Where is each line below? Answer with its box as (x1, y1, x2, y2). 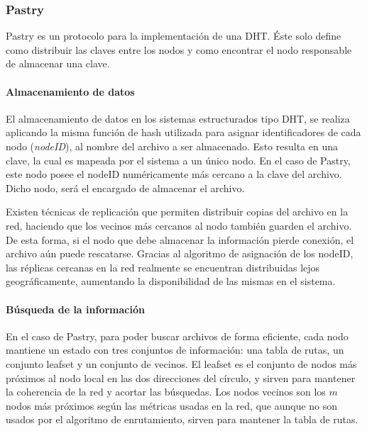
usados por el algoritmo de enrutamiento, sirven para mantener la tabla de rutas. (6, 412, 358, 427)
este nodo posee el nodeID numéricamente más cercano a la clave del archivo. (6, 167, 342, 181)
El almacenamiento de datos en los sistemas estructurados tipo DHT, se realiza (6, 111, 350, 125)
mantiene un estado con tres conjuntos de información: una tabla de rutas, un (6, 342, 344, 357)
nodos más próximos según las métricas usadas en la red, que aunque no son (6, 398, 338, 413)
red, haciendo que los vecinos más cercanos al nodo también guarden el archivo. (6, 218, 352, 233)
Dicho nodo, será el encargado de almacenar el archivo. (6, 180, 245, 195)
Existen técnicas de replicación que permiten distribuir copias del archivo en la (6, 204, 349, 219)
